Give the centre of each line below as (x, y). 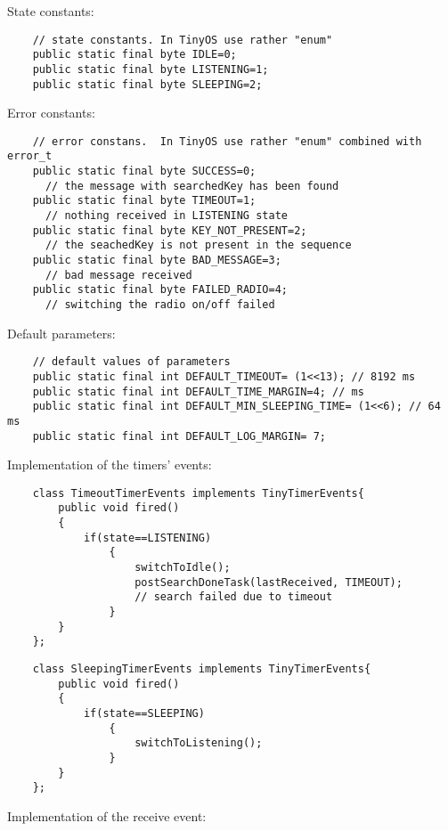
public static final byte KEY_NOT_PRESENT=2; (170, 230)
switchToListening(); (199, 743)
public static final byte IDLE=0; (134, 55)
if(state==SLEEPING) (144, 713)
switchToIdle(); (183, 568)
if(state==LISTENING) (147, 538)
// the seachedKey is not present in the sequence (198, 245)
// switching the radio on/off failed (160, 305)
